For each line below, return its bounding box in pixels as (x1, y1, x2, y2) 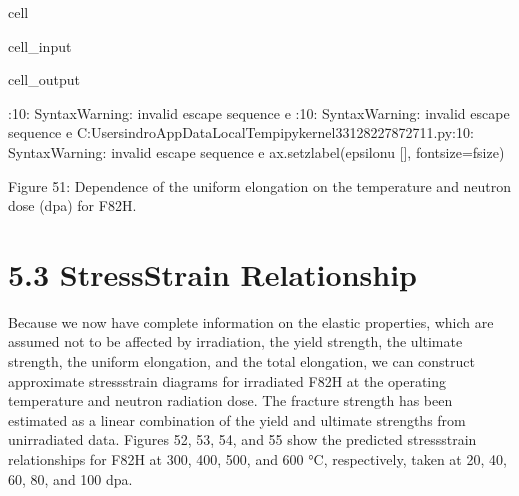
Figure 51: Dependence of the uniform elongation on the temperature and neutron (8, 175, 512, 196)
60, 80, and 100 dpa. (8, 468, 133, 489)
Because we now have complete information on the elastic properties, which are (8, 311, 494, 332)
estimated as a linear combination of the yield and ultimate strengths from (8, 409, 466, 430)
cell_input (8, 35, 72, 56)
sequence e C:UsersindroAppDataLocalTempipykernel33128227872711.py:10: (8, 122, 474, 143)
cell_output (8, 69, 80, 90)
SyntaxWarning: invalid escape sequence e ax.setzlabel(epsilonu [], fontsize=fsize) (8, 141, 505, 162)
